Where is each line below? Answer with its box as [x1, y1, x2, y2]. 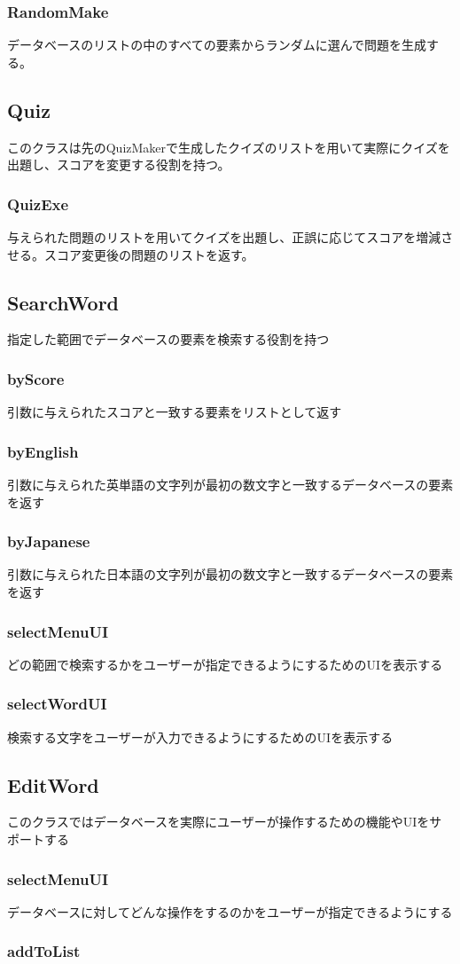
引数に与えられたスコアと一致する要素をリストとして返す [7, 403, 342, 421]
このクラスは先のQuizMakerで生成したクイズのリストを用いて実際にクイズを [7, 137, 450, 156]
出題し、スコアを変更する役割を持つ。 [7, 155, 230, 174]
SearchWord [7, 288, 120, 316]
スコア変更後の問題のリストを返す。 [43, 245, 254, 263]
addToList [7, 940, 81, 962]
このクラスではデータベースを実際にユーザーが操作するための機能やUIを [7, 812, 430, 831]
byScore [7, 367, 65, 389]
